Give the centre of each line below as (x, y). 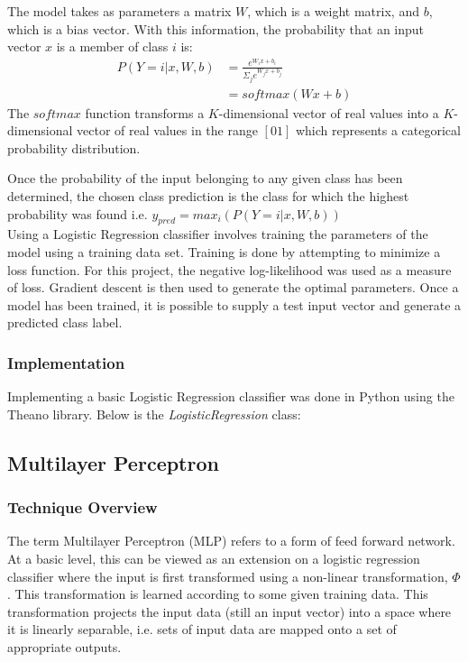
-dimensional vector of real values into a (329, 112)
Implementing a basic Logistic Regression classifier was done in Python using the (231, 396)
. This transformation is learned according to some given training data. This (218, 594)
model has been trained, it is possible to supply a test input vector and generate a (234, 304)
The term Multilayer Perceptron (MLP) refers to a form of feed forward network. (231, 541)
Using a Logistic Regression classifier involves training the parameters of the (218, 234)
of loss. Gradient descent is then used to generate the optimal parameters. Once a (233, 287)
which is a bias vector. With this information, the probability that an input (216, 28)
